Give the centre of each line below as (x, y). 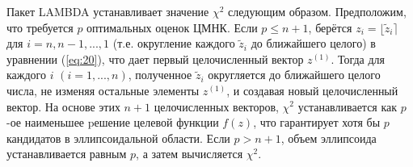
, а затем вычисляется (190, 154)
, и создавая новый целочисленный (312, 90)
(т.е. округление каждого (174, 43)
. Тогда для (358, 58)
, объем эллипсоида (329, 138)
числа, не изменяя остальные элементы (103, 90)
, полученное (160, 75)
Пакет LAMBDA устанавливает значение (108, 11)
